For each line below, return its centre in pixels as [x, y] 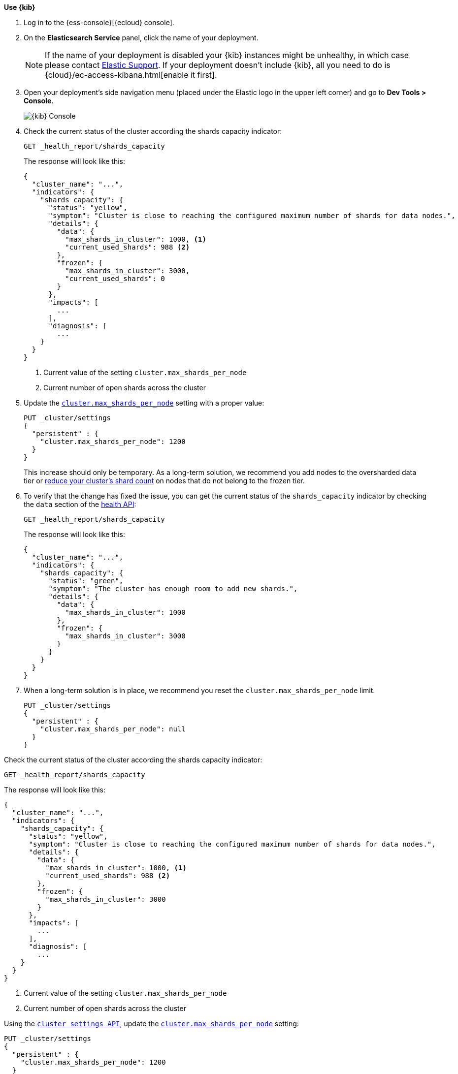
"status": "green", [86, 581]
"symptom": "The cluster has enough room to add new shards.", [173, 589]
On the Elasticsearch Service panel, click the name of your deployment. [141, 38]
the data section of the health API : [80, 504]
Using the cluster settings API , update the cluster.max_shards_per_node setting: [151, 1024]
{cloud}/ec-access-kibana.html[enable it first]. [131, 75]
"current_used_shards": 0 [115, 279]
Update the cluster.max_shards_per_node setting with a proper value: [144, 403]
